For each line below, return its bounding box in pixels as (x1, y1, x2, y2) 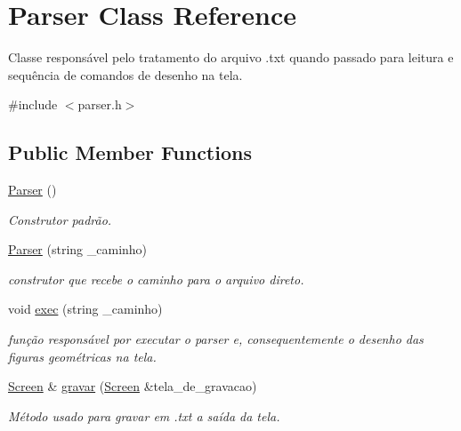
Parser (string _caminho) (8, 240, 148, 259)
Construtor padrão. (8, 210, 112, 228)
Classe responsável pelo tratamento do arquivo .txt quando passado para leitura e (8, 48, 454, 67)
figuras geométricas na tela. (8, 347, 157, 365)
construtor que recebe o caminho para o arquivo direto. (8, 269, 304, 288)
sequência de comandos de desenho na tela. (8, 65, 243, 84)
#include (8, 95, 58, 114)
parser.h (77, 95, 122, 114)
